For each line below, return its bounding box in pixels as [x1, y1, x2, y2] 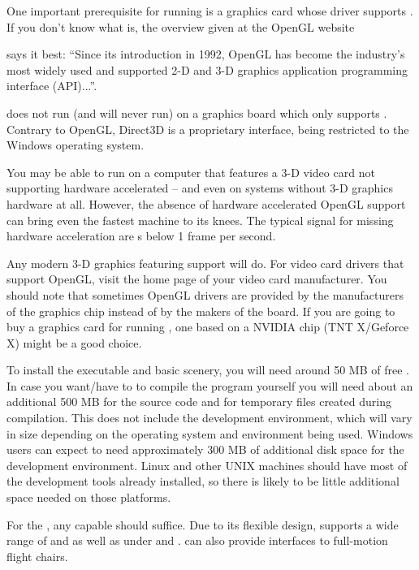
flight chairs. [6, 547, 68, 564]
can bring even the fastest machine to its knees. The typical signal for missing [6, 211, 394, 228]
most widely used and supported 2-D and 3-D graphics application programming [6, 61, 408, 78]
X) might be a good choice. [6, 334, 142, 351]
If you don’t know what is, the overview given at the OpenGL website [6, 18, 355, 35]
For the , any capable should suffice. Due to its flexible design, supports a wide [6, 516, 399, 533]
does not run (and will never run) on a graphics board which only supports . [6, 104, 387, 121]
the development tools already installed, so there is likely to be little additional [6, 473, 400, 490]
